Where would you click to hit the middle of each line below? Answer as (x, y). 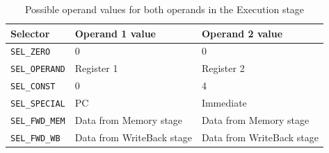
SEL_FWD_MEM (38, 121)
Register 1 (96, 68)
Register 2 (223, 68)
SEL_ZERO (31, 52)
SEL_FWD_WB (35, 138)
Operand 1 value (115, 33)
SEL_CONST (33, 87)
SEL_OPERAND (38, 70)
